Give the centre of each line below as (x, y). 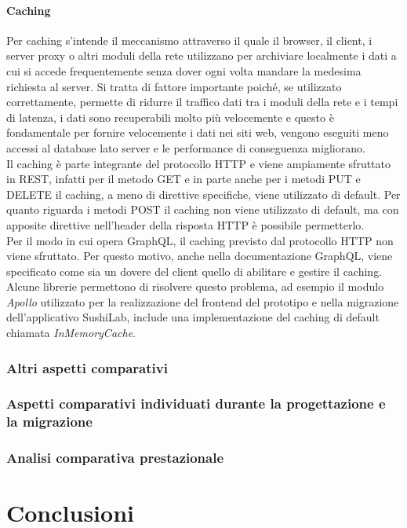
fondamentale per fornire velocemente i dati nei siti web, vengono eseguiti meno (198, 132)
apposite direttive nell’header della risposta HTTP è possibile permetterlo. (185, 224)
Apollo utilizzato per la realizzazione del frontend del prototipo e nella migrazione (203, 301)
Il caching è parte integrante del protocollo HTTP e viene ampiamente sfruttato (199, 163)
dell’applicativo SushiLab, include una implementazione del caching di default (193, 317)
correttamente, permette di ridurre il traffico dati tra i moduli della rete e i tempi (202, 102)
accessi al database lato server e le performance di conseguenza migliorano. (186, 147)
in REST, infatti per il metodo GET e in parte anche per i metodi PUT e (184, 179)
